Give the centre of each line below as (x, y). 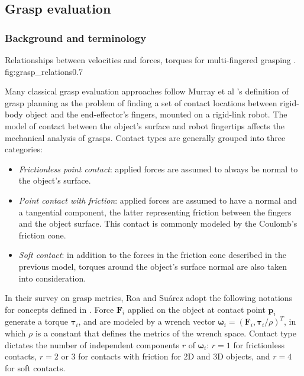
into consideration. (52, 278)
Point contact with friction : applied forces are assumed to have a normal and (158, 200)
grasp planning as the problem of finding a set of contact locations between (141, 102)
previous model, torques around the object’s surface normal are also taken (153, 266)
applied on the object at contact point (196, 309)
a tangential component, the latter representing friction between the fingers (155, 212)
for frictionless (259, 344)
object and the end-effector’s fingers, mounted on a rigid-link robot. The (156, 114)
